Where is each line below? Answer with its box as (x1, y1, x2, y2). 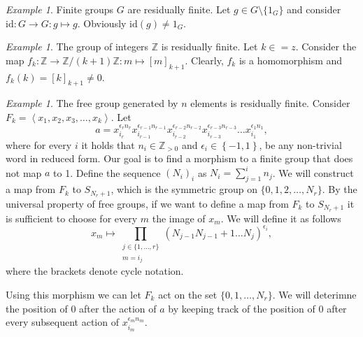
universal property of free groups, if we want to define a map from (6, 196, 289, 210)
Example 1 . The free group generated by (6, 96, 178, 110)
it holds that (81, 137, 135, 152)
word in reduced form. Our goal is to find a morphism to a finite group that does (6, 151, 353, 166)
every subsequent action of (6, 315, 119, 329)
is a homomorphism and (239, 52, 343, 67)
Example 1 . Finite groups (6, 2, 114, 16)
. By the (322, 182, 357, 196)
